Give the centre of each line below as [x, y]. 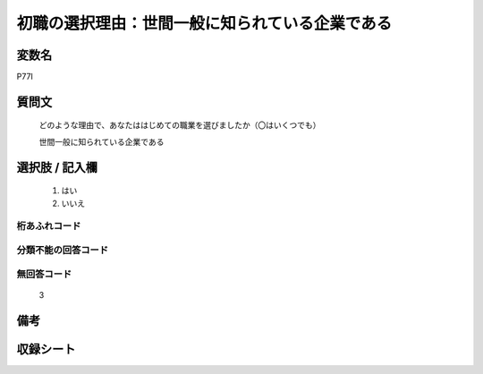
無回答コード [44, 274]
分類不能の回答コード [63, 250]
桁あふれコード [49, 226]
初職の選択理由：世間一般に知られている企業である [204, 23]
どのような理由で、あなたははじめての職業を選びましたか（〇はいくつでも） [180, 125]
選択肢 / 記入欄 [57, 167]
